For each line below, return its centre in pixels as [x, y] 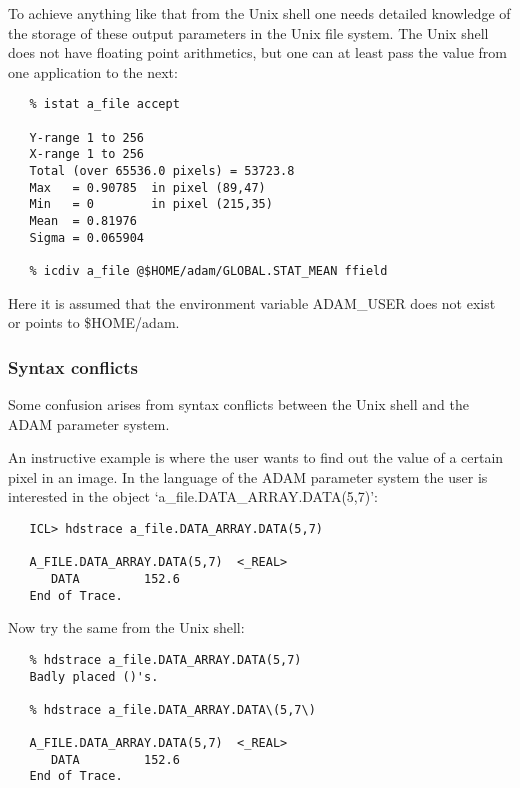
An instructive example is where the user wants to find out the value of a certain [256, 457]
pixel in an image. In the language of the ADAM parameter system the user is [248, 476]
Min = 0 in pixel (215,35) [151, 204]
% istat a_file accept [104, 104]
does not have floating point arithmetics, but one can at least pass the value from [257, 52]
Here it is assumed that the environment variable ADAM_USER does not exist [252, 302]
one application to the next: [93, 71]
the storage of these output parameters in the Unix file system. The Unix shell [248, 32]
